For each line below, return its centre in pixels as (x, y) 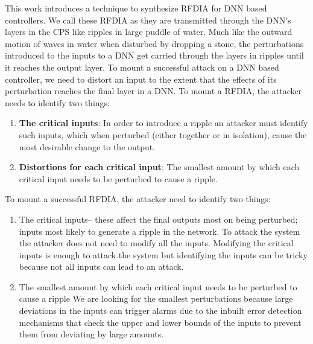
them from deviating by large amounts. (91, 334)
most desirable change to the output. (87, 146)
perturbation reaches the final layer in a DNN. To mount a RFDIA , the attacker (153, 91)
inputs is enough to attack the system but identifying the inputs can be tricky (163, 254)
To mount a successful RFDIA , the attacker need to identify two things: (138, 199)
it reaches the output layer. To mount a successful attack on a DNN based (142, 67)
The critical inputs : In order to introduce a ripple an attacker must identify (163, 123)
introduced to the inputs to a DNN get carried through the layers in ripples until (154, 55)
